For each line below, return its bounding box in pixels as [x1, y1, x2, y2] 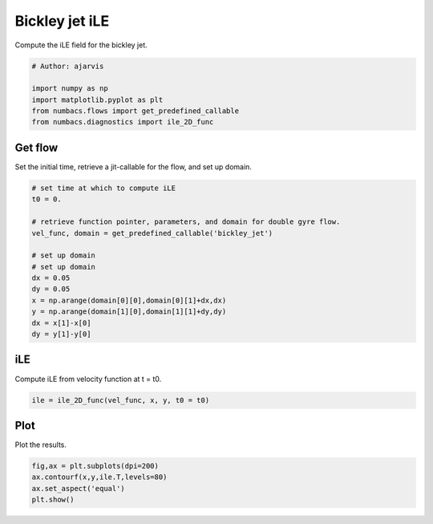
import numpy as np [31, 84, 108, 93]
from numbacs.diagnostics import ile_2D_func [31, 117, 214, 127]
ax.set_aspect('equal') [31, 484, 126, 493]
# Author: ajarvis [31, 61, 104, 71]
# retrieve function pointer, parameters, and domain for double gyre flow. [31, 217, 341, 226]
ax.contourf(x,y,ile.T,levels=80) [31, 473, 168, 481]
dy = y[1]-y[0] [31, 330, 91, 339]
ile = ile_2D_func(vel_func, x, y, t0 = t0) [31, 396, 210, 404]
